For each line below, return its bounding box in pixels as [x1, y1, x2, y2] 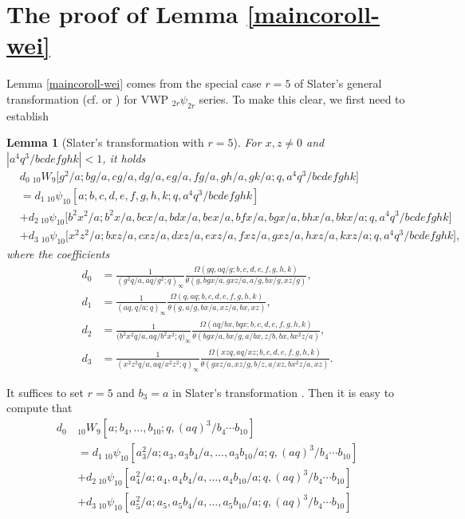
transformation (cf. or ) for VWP [6, 90, 169, 107]
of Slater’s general [294, 75, 382, 92]
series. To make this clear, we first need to [199, 90, 405, 107]
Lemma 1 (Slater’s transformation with [6, 134, 204, 151]
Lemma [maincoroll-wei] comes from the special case [6, 75, 262, 92]
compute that [6, 399, 73, 416]
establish [6, 107, 49, 124]
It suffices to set [6, 383, 85, 400]
